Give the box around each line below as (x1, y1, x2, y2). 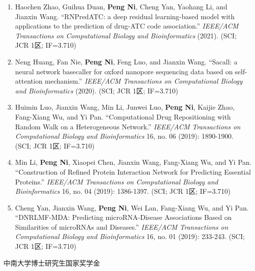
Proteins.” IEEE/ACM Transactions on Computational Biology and (15, 176, 219, 186)
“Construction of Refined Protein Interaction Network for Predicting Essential (15, 166, 251, 177)
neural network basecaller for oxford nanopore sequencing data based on (15, 66, 233, 76)
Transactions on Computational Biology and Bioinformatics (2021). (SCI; (15, 30, 237, 40)
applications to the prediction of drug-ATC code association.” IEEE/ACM (15, 21, 239, 31)
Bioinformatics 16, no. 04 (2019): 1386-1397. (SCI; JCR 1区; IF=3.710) (15, 186, 231, 196)
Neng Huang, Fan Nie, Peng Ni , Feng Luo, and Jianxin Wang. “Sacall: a (15, 56, 238, 66)
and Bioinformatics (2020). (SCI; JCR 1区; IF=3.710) (15, 85, 178, 95)
